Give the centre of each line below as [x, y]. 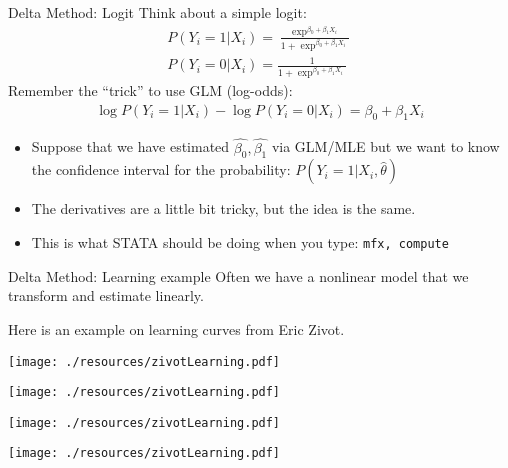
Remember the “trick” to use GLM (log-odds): [150, 90]
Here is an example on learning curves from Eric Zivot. [176, 328]
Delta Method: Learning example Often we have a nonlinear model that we [238, 275]
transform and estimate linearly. [106, 295]
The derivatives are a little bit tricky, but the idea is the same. [223, 208]
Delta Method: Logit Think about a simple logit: [157, 12]
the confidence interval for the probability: [161, 169]
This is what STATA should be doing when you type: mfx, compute [240, 242]
